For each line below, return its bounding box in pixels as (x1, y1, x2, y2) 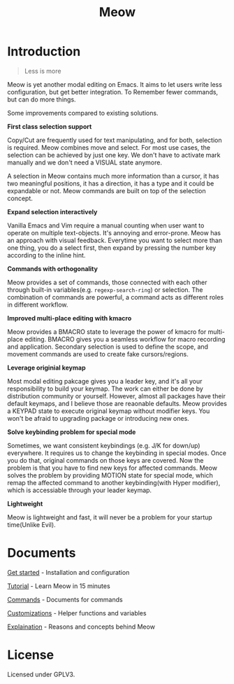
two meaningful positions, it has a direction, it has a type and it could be (7, 179, 214, 188)
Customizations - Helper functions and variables (7, 608, 147, 617)
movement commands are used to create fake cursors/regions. (7, 349, 189, 358)
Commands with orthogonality (7, 264, 98, 273)
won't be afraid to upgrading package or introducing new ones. (7, 414, 190, 422)
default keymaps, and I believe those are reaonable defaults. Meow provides (7, 399, 227, 407)
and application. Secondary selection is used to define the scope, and (7, 342, 208, 351)
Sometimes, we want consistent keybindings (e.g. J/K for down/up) (7, 441, 200, 449)
